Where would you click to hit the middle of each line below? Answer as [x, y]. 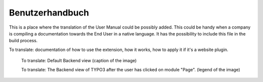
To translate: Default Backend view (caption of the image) [79, 61]
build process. [23, 41]
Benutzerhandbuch [49, 13]
